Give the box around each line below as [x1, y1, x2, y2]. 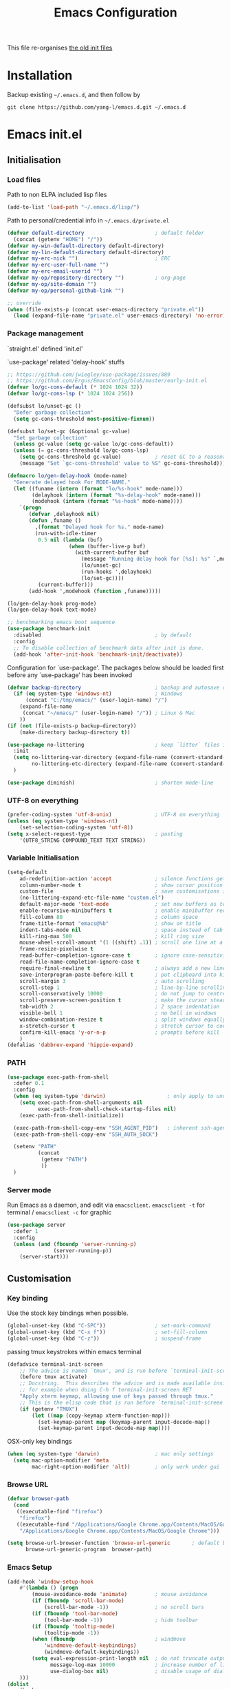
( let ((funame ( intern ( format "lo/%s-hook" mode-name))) [13, 485, 184, 492]
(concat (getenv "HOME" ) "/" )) [13, 236, 103, 242]
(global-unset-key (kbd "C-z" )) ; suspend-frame [7, 1335, 201, 1342]
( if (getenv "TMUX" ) [19, 1405, 78, 1413]
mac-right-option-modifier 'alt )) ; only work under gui [32, 1464, 220, 1471]
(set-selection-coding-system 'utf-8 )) [19, 824, 134, 831]
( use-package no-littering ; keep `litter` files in [7, 741, 229, 748]
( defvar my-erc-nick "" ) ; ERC [7, 255, 170, 262]
